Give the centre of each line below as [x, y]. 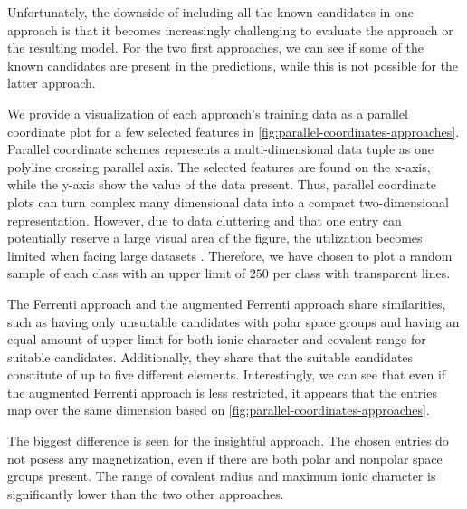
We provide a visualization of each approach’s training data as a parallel [208, 113]
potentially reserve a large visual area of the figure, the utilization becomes [215, 238]
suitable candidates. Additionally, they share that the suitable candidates [210, 356]
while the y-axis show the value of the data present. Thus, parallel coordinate [222, 184]
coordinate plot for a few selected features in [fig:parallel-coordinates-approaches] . [233, 131]
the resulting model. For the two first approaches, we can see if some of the [215, 48]
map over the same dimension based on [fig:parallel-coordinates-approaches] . [219, 410]
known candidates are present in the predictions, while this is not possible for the [233, 65]
